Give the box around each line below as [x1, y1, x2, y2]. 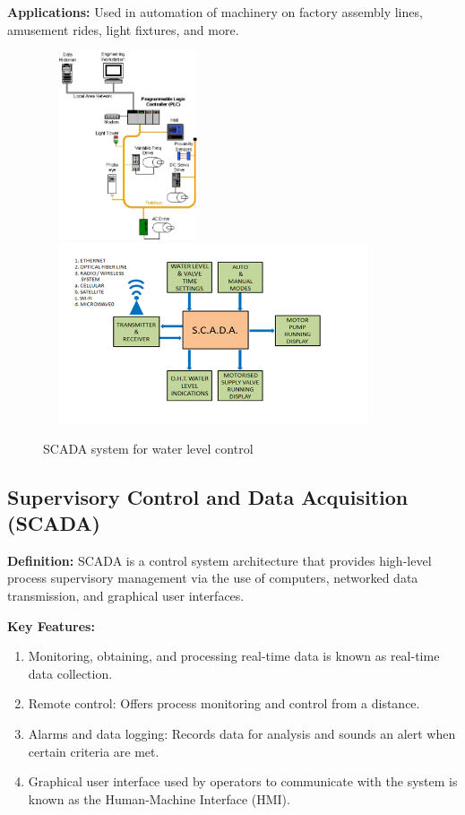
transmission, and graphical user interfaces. [7, 585, 245, 604]
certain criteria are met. [28, 741, 159, 760]
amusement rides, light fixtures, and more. [7, 20, 239, 39]
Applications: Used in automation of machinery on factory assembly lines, [7, 3, 423, 21]
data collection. [28, 663, 113, 682]
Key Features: [7, 616, 95, 635]
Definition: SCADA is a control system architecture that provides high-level [7, 551, 432, 569]
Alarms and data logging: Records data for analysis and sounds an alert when [28, 724, 456, 742]
